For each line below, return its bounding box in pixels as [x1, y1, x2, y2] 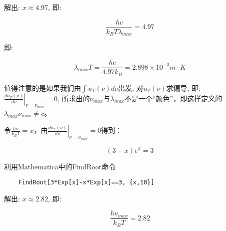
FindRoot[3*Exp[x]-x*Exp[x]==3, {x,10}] [18, 179, 154, 186]
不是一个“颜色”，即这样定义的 [124, 93, 222, 103]
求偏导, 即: [166, 82, 201, 93]
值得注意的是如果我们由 [4, 82, 81, 93]
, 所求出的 [57, 93, 90, 103]
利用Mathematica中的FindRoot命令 [4, 161, 116, 171]
